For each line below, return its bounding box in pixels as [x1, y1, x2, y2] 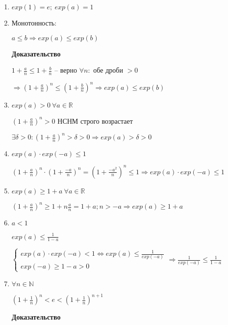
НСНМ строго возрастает [57, 115, 133, 126]
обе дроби [93, 65, 123, 75]
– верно [54, 65, 77, 75]
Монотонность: [11, 18, 57, 27]
